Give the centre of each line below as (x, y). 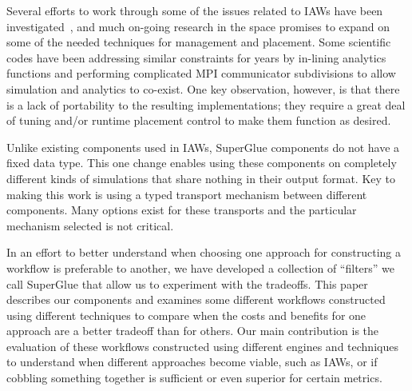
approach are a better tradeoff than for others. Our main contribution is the (193, 331)
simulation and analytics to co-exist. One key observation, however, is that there (203, 88)
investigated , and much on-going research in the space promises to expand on (198, 26)
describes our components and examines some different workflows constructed (196, 299)
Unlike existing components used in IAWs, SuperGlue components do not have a (203, 147)
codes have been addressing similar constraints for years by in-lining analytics (196, 57)
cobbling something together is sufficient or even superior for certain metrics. (194, 378)
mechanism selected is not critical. (90, 225)
